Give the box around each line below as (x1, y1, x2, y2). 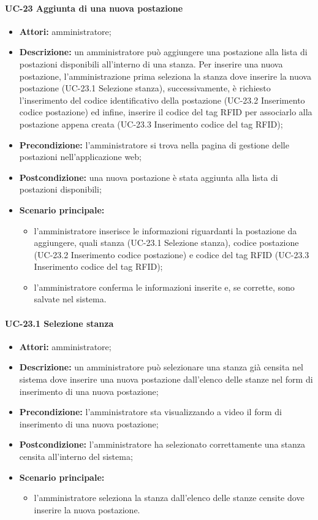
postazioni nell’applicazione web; (19, 150, 142, 163)
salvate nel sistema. (34, 292, 107, 305)
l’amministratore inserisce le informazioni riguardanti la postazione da (34, 224, 297, 237)
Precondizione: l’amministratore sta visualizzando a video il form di (19, 405, 282, 418)
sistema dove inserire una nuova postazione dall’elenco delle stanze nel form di (19, 373, 313, 386)
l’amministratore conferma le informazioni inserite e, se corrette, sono (34, 280, 295, 293)
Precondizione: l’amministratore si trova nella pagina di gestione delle (19, 138, 289, 151)
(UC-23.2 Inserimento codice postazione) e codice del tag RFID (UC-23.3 (34, 248, 309, 261)
